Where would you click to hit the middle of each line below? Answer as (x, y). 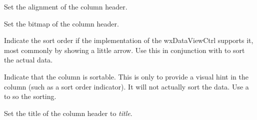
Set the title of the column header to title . (68, 113)
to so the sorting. (30, 96)
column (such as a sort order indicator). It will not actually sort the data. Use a (126, 86)
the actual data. (28, 60)
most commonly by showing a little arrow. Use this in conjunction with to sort (124, 50)
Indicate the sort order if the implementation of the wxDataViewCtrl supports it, (129, 40)
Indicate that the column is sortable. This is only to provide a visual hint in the (126, 76)
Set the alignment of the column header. (66, 6)
